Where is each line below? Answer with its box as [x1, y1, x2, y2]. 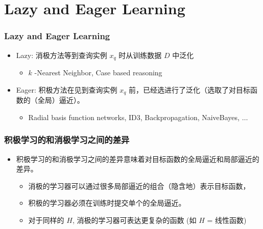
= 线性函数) [207, 214, 247, 225]
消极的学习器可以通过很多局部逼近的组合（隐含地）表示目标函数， [28, 180, 250, 191]
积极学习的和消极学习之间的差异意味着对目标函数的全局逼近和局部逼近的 [16, 153, 259, 164]
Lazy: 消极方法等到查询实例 [16, 49, 107, 60]
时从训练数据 [118, 49, 162, 60]
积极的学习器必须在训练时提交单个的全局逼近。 [28, 197, 186, 208]
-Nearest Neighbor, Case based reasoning [34, 67, 162, 78]
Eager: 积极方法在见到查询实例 [16, 84, 117, 95]
